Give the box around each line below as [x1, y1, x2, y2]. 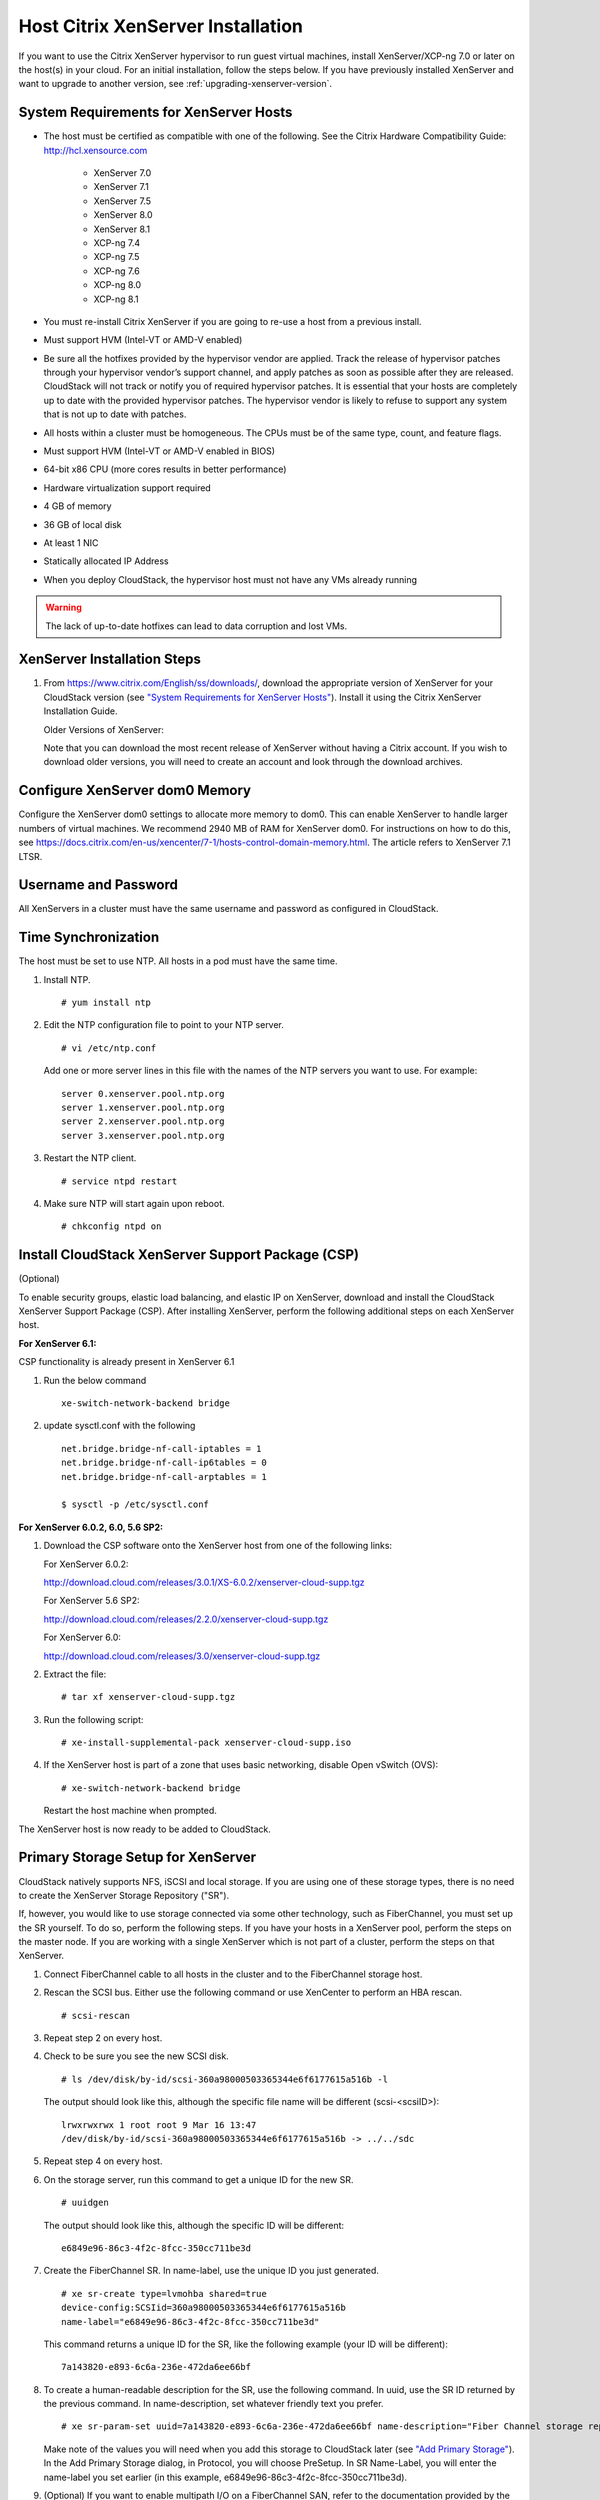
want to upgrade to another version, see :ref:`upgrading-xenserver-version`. [18, 78, 332, 90]
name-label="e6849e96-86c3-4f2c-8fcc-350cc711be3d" [61, 2316, 320, 2327]
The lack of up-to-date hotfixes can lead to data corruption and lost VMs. [45, 620, 348, 632]
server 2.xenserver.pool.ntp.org [61, 1116, 225, 1127]
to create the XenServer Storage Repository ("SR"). [18, 1889, 230, 1901]
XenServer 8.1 [93, 223, 151, 235]
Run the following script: [43, 1713, 144, 1725]
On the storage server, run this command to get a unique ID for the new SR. [43, 2173, 354, 2185]
